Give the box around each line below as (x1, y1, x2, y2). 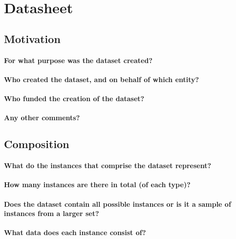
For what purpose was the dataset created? (4, 55, 152, 65)
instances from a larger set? (4, 208, 99, 218)
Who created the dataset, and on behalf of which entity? (4, 74, 199, 84)
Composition (4, 136, 69, 152)
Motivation (4, 31, 61, 46)
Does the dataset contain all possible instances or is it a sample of (4, 198, 231, 209)
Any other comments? (4, 112, 80, 123)
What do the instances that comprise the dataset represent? (4, 160, 212, 171)
